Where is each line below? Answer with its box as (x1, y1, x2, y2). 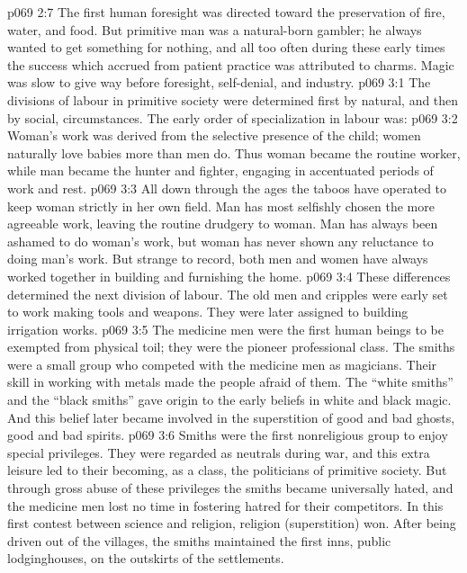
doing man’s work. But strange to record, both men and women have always (7, 249, 428, 268)
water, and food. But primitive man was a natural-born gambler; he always (7, 20, 422, 39)
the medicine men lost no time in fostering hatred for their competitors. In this (7, 496, 444, 515)
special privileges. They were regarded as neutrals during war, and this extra (7, 443, 430, 461)
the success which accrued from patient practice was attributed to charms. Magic (7, 55, 454, 74)
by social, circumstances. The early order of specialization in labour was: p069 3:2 (7, 108, 458, 127)
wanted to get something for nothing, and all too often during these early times (7, 38, 445, 57)
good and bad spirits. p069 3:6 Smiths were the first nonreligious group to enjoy (7, 425, 448, 444)
